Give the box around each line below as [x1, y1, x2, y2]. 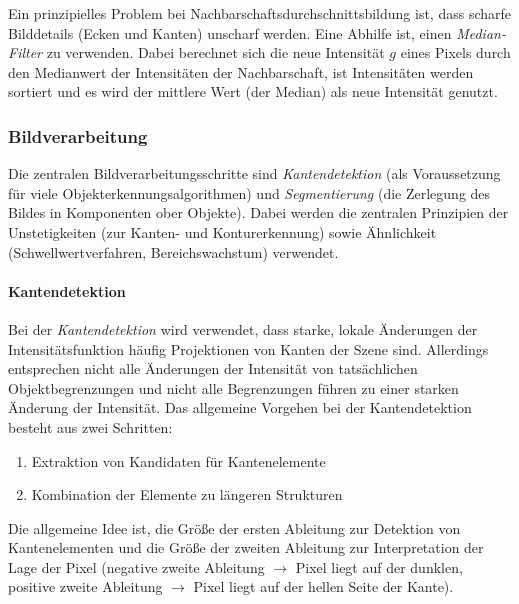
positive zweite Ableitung [8, 576, 163, 597]
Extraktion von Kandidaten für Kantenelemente [31, 450, 326, 471]
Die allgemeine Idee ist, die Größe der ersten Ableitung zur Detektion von [8, 517, 461, 538]
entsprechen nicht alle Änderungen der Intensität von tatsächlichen [8, 358, 418, 379]
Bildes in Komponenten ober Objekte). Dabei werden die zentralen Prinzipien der [8, 202, 509, 223]
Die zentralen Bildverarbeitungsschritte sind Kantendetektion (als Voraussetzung [8, 163, 501, 184]
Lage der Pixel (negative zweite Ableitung [8, 556, 265, 577]
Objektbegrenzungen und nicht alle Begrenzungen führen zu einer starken [8, 377, 459, 398]
